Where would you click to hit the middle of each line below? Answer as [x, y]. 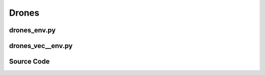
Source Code [29, 62]
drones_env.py [32, 30]
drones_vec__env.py [41, 46]
